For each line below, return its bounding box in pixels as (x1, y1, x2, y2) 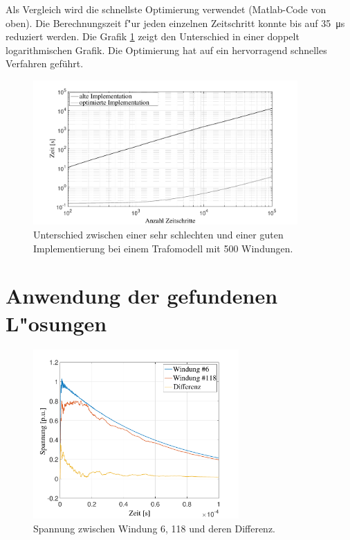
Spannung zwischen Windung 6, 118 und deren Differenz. (33, 521, 275, 535)
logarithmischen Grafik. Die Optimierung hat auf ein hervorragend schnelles (6, 42, 327, 57)
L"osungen (6, 308, 107, 337)
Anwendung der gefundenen (6, 281, 278, 310)
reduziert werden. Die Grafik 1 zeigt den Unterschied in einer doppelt (6, 29, 300, 44)
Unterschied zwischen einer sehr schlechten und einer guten (33, 227, 284, 241)
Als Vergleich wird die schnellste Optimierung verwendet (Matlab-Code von (6, 2, 326, 16)
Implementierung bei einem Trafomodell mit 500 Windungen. (33, 241, 293, 255)
